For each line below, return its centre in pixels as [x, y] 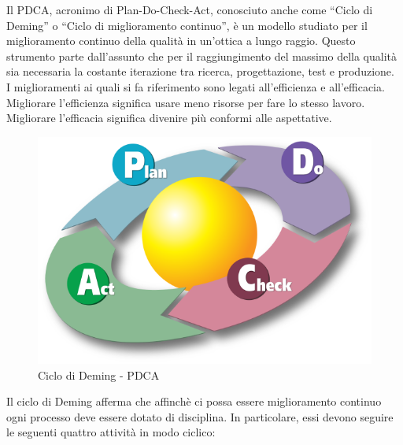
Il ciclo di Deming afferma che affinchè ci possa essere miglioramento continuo [194, 401]
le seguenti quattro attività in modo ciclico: [111, 432]
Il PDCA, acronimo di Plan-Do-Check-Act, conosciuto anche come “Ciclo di [190, 9]
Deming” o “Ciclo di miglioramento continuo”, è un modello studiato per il [187, 25]
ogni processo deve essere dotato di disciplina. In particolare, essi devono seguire [200, 416]
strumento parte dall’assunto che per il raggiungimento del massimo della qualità [201, 56]
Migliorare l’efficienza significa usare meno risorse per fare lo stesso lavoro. [186, 102]
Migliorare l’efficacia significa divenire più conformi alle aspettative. [169, 118]
